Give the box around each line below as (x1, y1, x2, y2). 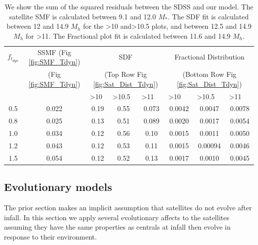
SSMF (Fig (37, 47, 71, 57)
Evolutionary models (4, 179, 112, 194)
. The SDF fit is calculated (168, 11, 249, 21)
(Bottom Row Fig (183, 69, 237, 79)
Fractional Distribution (174, 52, 245, 62)
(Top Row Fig (104, 69, 147, 79)
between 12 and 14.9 (6, 21, 69, 31)
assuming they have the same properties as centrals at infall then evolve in (4, 222, 231, 232)
